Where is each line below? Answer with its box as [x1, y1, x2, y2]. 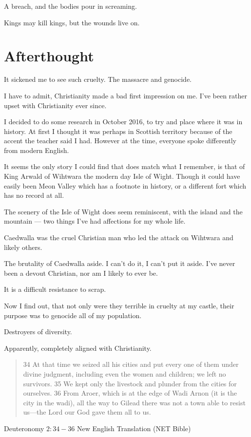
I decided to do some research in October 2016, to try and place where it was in [4, 116, 243, 127]
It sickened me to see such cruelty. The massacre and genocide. [4, 74, 192, 84]
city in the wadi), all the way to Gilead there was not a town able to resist [23, 397, 246, 407]
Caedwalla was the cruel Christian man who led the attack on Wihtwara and [4, 232, 233, 243]
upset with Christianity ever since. [4, 100, 107, 110]
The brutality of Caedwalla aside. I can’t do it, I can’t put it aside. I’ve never [4, 258, 235, 268]
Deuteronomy [4, 423, 44, 433]
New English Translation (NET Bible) [77, 423, 191, 433]
